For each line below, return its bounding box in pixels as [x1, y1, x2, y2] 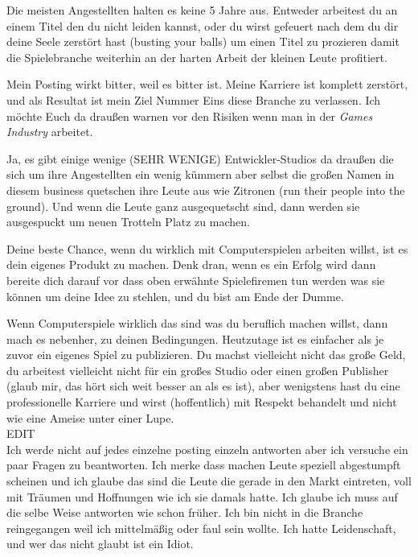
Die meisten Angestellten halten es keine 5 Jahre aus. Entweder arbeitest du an [6, 2, 398, 18]
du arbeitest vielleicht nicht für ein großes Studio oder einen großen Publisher [6, 361, 389, 378]
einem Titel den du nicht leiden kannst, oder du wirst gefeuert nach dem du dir [6, 17, 399, 34]
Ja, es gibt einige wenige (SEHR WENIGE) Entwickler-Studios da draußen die [6, 150, 394, 167]
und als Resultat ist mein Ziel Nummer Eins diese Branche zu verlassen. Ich [6, 91, 381, 108]
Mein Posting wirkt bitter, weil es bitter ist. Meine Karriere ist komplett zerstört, [6, 76, 408, 93]
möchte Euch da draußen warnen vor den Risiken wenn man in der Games [6, 107, 373, 124]
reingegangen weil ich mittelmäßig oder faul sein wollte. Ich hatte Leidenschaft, [6, 519, 396, 536]
